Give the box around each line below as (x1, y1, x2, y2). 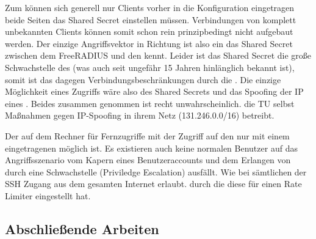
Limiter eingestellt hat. (5, 189, 91, 202)
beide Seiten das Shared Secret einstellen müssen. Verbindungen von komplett (5, 13, 296, 26)
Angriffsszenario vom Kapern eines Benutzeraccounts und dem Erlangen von (5, 153, 291, 166)
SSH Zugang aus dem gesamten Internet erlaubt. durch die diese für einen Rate (5, 177, 302, 190)
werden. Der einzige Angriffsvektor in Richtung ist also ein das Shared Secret (5, 37, 293, 50)
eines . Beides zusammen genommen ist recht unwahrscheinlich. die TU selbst (5, 97, 295, 109)
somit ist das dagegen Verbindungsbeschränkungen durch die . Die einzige (5, 73, 281, 86)
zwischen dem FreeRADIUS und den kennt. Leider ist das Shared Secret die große (5, 49, 312, 62)
